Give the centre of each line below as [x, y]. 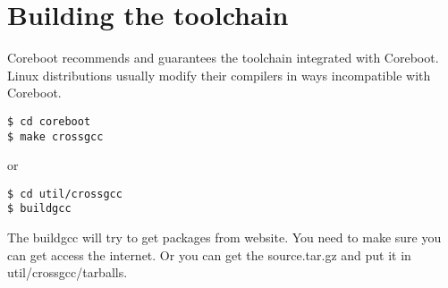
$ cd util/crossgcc [65, 194]
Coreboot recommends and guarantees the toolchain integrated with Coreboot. [223, 58]
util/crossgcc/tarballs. [68, 272]
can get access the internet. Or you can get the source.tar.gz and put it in [209, 254]
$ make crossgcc [55, 136]
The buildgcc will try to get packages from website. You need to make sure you [224, 237]
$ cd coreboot [49, 121]
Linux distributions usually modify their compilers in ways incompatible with [219, 75]
